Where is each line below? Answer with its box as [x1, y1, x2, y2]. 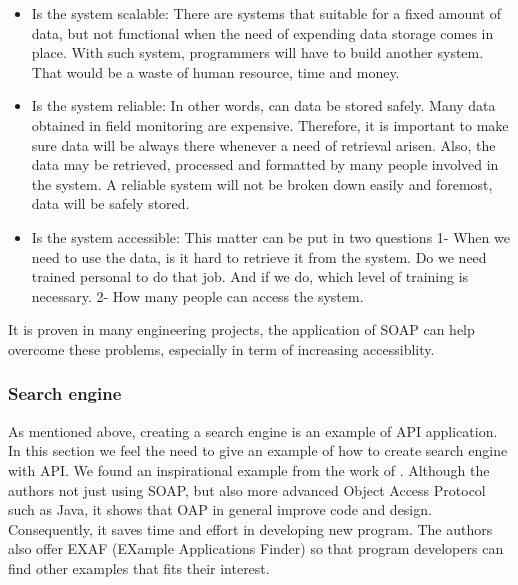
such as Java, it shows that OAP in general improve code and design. [8, 499, 432, 520]
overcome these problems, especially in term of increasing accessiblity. [8, 338, 435, 359]
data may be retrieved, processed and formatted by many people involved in [31, 154, 499, 175]
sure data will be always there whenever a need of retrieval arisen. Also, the [31, 134, 496, 155]
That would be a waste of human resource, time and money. [31, 61, 400, 82]
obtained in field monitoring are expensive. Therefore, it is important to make [31, 114, 509, 135]
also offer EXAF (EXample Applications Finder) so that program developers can [8, 538, 504, 559]
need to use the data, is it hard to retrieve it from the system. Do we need [31, 246, 487, 267]
